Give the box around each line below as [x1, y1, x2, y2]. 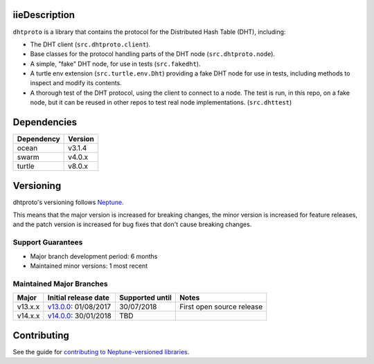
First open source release [179, 302, 263, 311]
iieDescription [12, 9, 75, 21]
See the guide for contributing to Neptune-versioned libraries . [12, 347, 190, 356]
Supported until [118, 293, 172, 302]
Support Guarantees [12, 237, 83, 247]
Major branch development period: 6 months [30, 252, 158, 260]
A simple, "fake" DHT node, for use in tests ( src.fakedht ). [30, 60, 201, 68]
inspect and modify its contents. [30, 79, 123, 87]
